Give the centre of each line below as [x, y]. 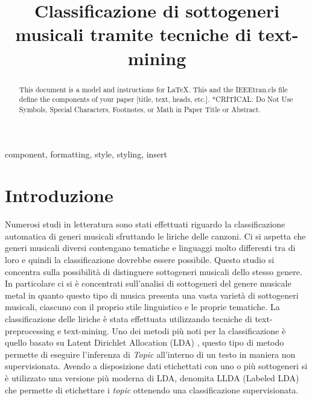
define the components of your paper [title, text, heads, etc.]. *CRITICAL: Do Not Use [156, 99]
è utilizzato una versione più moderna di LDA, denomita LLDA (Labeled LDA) [152, 377]
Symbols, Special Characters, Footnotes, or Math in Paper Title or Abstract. [140, 109]
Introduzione [59, 195]
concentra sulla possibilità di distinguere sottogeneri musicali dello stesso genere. [154, 271]
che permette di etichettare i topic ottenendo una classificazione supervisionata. [152, 389]
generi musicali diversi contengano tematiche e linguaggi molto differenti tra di [150, 248]
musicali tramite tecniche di [133, 34]
